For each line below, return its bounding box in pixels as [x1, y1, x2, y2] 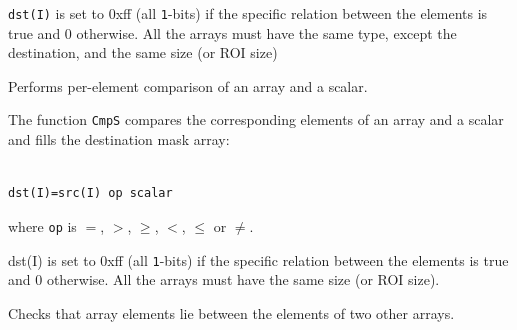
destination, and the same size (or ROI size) [8, 42, 278, 63]
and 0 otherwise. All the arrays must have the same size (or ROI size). [8, 269, 440, 290]
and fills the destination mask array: [8, 129, 230, 150]
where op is [8, 215, 77, 236]
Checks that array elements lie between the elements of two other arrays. [8, 302, 455, 323]
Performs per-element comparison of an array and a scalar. [8, 75, 368, 96]
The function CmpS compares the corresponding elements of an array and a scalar [8, 109, 504, 130]
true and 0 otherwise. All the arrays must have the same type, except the [8, 22, 457, 43]
